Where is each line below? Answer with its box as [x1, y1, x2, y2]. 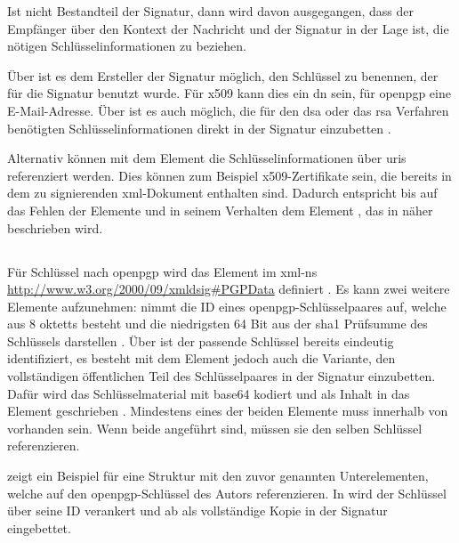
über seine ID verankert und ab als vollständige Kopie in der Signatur [7, 501, 388, 520]
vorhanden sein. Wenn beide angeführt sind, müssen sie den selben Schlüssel [7, 418, 423, 437]
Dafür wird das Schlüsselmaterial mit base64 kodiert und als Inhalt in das [7, 384, 410, 402]
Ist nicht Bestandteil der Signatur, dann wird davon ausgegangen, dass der [7, 2, 414, 20]
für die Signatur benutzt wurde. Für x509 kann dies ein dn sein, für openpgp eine [7, 84, 451, 102]
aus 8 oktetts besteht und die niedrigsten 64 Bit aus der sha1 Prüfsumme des [7, 314, 428, 333]
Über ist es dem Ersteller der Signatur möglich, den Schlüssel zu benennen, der [7, 66, 439, 85]
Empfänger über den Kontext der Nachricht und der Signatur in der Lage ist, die [7, 19, 449, 37]
